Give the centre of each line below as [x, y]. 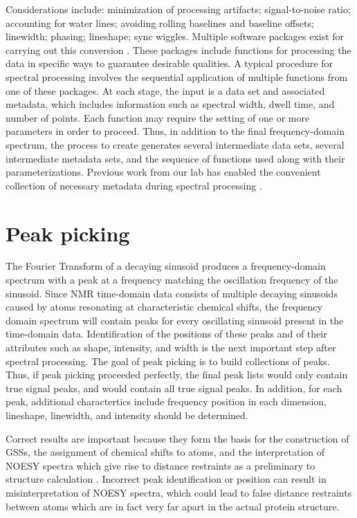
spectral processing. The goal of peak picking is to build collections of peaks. [168, 361]
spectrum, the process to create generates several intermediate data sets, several [175, 144]
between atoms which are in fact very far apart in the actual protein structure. [173, 506]
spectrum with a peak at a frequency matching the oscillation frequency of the [172, 280]
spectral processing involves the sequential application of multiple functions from [177, 76]
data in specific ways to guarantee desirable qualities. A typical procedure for [170, 63]
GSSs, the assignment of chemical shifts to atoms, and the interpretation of [165, 452]
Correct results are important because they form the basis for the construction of [177, 438]
